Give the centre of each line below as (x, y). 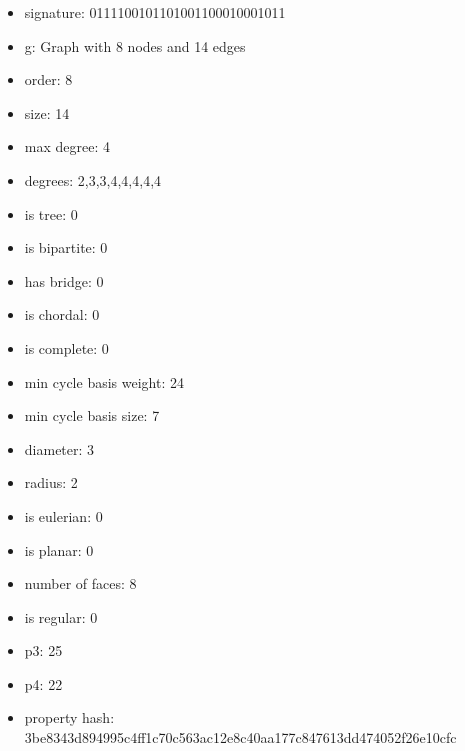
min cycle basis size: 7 (92, 415)
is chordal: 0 (62, 314)
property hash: (69, 717)
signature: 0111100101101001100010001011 (155, 12)
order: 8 (48, 79)
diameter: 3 (59, 448)
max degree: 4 (67, 146)
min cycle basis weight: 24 (104, 381)
